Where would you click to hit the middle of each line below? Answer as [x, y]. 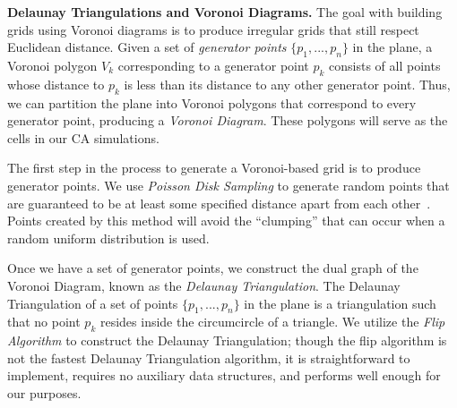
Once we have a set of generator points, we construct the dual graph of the [213, 268]
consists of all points [385, 65]
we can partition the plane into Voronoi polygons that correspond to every [212, 102]
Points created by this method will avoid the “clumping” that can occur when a [226, 221]
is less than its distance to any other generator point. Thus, [287, 84]
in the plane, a [392, 47]
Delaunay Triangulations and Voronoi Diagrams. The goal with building [225, 12]
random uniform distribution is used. [108, 238]
